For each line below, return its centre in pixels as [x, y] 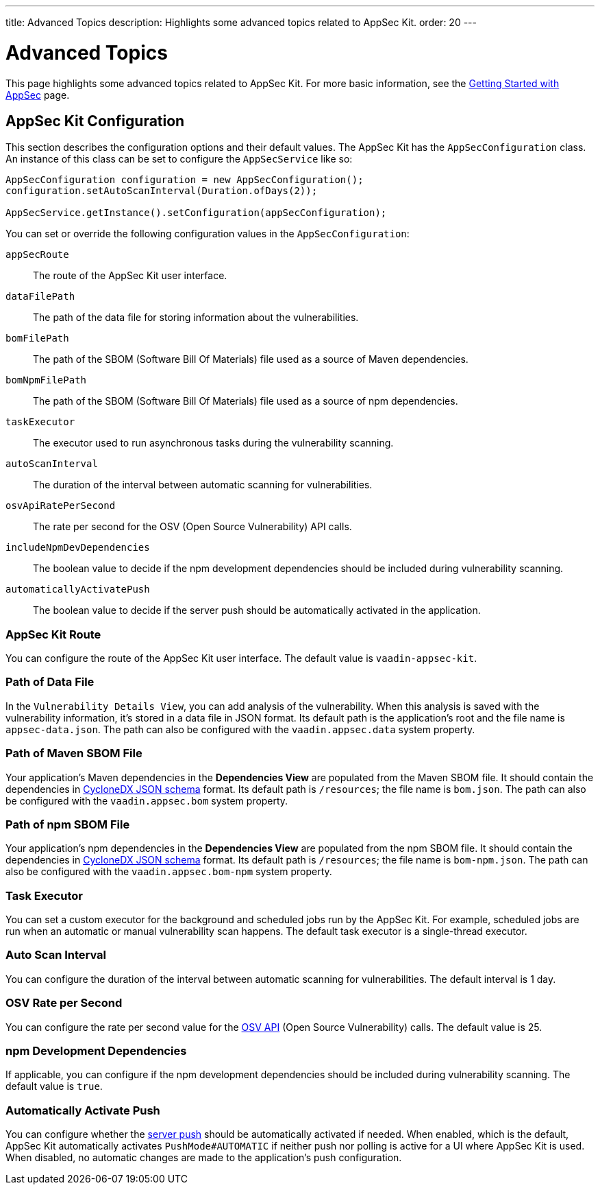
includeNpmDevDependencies [78, 548]
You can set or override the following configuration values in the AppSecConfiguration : [208, 234]
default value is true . [54, 1086]
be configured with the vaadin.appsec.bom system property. [147, 800]
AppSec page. [38, 95]
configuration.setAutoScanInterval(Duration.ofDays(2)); [162, 191]
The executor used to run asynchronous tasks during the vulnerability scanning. [213, 443]
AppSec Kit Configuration [95, 121]
